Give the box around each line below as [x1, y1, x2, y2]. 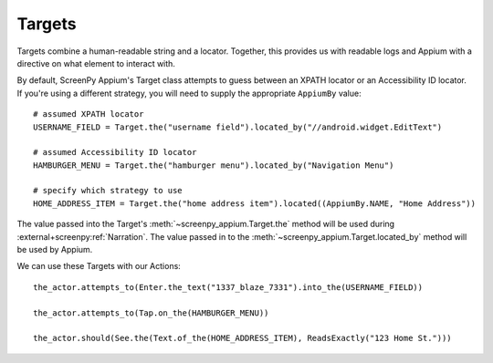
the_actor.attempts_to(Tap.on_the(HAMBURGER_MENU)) [33, 307, 269, 318]
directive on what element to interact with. [16, 57, 175, 68]
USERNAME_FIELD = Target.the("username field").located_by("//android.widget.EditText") [33, 121, 443, 132]
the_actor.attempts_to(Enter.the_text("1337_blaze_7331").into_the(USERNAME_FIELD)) [33, 282, 424, 292]
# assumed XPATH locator [33, 109, 144, 119]
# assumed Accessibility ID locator [33, 147, 197, 158]
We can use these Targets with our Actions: [16, 261, 182, 272]
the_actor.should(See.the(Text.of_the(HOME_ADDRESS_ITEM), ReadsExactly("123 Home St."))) [33, 333, 452, 344]
